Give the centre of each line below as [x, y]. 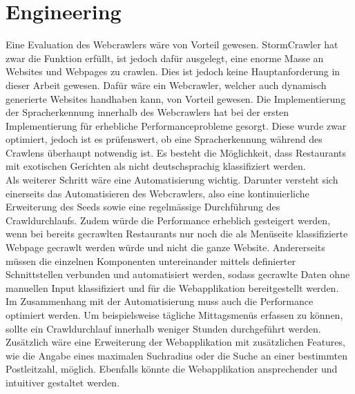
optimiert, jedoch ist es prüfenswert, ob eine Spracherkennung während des [164, 139]
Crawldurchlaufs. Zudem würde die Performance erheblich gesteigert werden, [168, 220]
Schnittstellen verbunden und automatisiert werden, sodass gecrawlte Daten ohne [178, 274]
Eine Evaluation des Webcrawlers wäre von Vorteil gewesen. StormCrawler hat [172, 45]
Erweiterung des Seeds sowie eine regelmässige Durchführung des [143, 207]
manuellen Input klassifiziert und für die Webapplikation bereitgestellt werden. [172, 287]
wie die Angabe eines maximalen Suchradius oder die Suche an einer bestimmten [176, 355]
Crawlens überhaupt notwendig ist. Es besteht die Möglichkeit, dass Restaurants [176, 152]
